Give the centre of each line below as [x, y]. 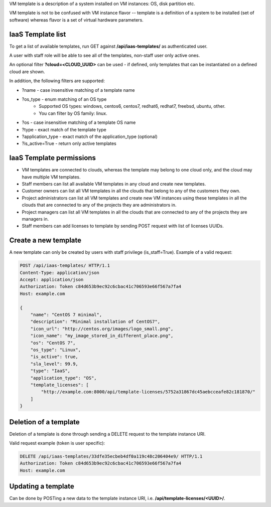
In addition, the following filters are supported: [57, 81]
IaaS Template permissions [53, 158]
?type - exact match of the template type [64, 129]
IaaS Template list [38, 34]
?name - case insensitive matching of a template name [78, 90]
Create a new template [45, 240]
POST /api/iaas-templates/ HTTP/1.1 [65, 266]
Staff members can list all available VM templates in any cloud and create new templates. [114, 184]
